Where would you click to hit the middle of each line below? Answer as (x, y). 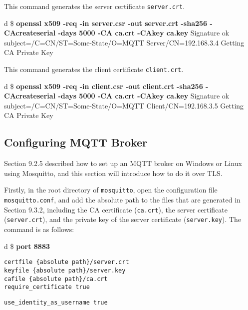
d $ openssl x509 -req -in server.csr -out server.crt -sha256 (106, 23)
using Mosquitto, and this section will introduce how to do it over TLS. (113, 173)
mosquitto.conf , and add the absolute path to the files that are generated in (122, 200)
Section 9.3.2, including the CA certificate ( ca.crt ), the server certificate (116, 209)
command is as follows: (39, 229)
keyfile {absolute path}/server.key (65, 270)
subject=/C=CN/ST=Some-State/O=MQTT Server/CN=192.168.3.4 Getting (124, 42)
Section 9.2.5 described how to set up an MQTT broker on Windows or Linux (123, 163)
